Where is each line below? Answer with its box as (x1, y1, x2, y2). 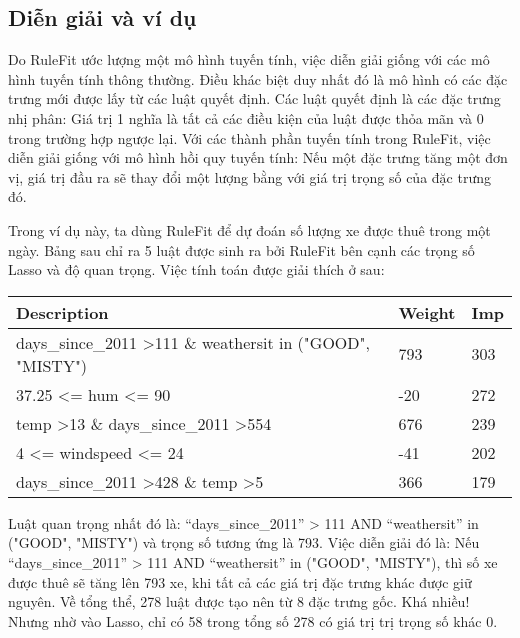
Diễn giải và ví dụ (8, 2, 197, 33)
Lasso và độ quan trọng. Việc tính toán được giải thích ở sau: (8, 259, 385, 280)
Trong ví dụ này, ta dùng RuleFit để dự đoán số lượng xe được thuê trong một (8, 219, 491, 240)
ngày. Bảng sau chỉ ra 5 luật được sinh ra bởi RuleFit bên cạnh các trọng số (8, 239, 475, 260)
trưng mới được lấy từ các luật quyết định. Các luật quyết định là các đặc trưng (8, 88, 501, 109)
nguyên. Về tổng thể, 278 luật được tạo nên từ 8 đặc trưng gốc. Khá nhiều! (8, 591, 470, 612)
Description (16, 300, 109, 324)
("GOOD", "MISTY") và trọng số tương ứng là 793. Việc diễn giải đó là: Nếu (8, 532, 480, 553)
